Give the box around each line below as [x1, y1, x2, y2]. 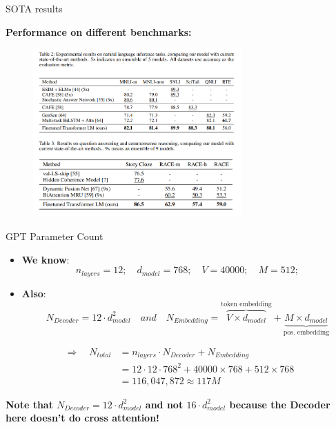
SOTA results [6, 1, 63, 15]
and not [145, 397, 184, 411]
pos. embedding [283, 329, 330, 337]
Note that [6, 397, 53, 411]
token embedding [221, 300, 272, 308]
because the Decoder [229, 397, 330, 411]
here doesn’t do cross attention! [6, 410, 160, 425]
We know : [21, 252, 70, 266]
